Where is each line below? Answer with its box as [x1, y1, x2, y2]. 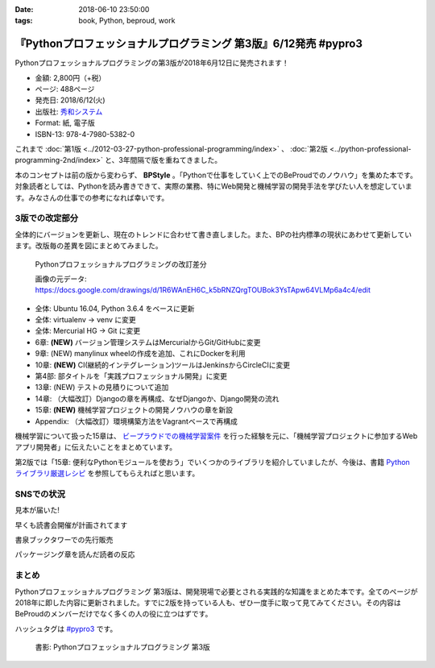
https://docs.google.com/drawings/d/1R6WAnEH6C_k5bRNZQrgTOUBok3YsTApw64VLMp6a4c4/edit [35, 285, 371, 295]
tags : [14, 16, 33, 26]
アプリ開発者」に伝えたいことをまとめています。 [14, 442, 177, 452]
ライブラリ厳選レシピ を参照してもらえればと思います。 [14, 468, 200, 479]
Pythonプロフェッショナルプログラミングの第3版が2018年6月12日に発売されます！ [14, 58, 289, 68]
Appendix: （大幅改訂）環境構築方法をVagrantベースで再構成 [35, 416, 238, 426]
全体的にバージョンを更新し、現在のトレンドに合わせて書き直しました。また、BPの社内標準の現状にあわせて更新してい [14, 230, 412, 239]
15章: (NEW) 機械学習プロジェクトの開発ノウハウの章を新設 [35, 405, 234, 415]
